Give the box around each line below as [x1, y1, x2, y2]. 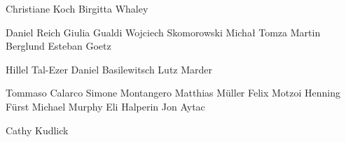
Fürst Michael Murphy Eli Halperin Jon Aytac [6, 99, 205, 113]
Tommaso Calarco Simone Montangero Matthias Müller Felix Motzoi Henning [6, 85, 341, 100]
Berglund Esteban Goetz [6, 38, 111, 53]
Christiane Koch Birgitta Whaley [6, 1, 148, 15]
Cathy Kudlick [6, 122, 69, 137]
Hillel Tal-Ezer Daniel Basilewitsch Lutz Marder [6, 62, 213, 76]
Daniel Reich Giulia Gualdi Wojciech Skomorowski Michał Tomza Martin [6, 24, 321, 39]
